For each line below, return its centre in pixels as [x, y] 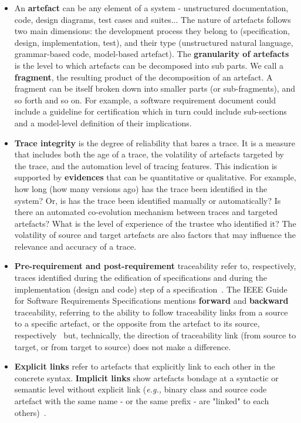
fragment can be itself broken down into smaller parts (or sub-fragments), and [155, 88]
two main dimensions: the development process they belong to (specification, [152, 31]
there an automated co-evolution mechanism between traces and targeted [146, 212]
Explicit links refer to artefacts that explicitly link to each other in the [145, 366]
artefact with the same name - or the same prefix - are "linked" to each [142, 401]
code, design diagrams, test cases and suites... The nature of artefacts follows [153, 19]
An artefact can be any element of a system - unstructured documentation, [151, 8]
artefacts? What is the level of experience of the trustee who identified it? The [155, 223]
